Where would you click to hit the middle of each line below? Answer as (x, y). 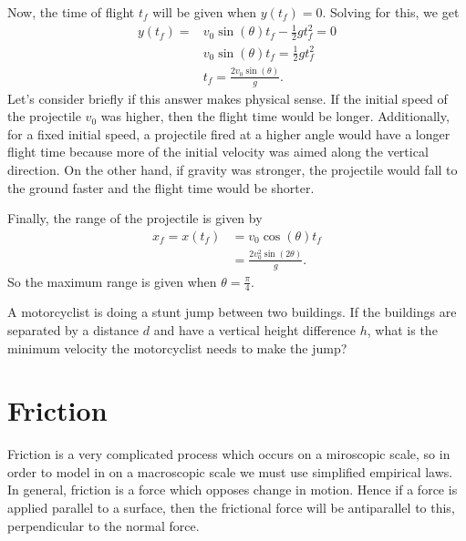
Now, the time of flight (71, 12)
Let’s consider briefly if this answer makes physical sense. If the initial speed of (228, 98)
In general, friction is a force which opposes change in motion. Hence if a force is (233, 490)
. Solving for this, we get (391, 12)
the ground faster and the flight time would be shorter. (161, 187)
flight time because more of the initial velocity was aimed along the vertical (218, 152)
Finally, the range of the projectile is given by (135, 218)
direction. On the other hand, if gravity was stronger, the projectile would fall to (233, 169)
